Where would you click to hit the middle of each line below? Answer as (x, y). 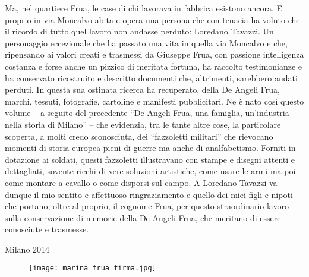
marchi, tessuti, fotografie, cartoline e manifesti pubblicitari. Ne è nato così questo (154, 101)
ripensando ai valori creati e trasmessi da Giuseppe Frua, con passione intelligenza (154, 54)
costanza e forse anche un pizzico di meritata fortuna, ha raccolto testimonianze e (154, 66)
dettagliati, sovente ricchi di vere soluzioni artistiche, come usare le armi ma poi (150, 171)
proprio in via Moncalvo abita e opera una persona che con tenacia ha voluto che (152, 19)
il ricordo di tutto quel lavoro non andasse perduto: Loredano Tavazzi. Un (139, 31)
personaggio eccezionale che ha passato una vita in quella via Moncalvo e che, (146, 43)
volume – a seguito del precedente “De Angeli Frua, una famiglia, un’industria (147, 113)
